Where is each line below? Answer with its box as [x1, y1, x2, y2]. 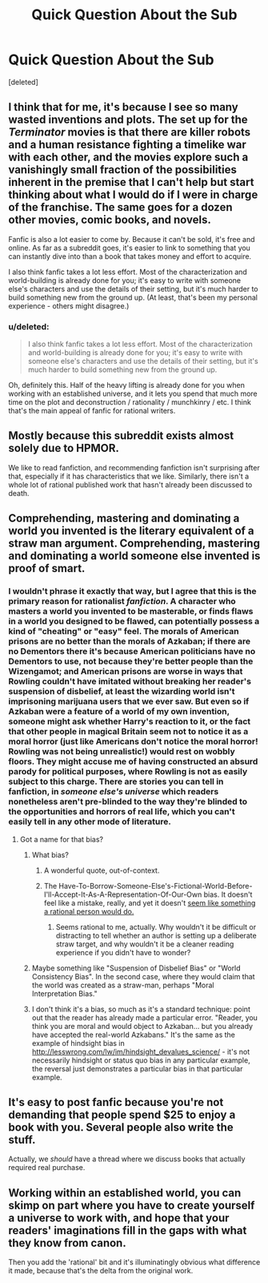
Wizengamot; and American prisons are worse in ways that [8, 666, 243, 677]
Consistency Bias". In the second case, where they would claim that [31, 971, 255, 981]
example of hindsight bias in [31, 1038, 126, 1047]
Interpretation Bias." [31, 988, 98, 999]
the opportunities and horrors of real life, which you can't [8, 806, 235, 817]
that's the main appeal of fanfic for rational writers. [8, 406, 176, 416]
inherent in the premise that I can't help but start [8, 176, 254, 189]
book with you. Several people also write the [8, 1120, 234, 1134]
